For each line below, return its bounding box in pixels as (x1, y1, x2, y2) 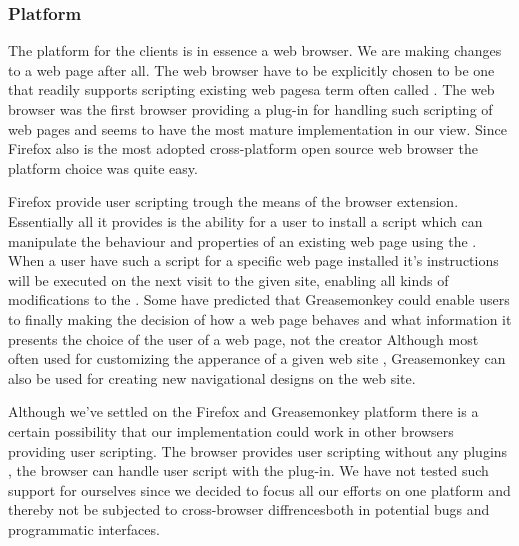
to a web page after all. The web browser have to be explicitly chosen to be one (8, 59, 495, 80)
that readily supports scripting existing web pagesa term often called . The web (8, 79, 495, 100)
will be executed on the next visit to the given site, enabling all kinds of (8, 269, 449, 290)
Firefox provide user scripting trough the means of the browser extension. (8, 191, 459, 212)
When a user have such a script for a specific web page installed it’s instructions (8, 250, 499, 271)
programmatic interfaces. (8, 518, 160, 539)
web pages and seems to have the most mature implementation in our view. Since (8, 118, 507, 139)
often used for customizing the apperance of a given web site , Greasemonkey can (8, 348, 506, 369)
